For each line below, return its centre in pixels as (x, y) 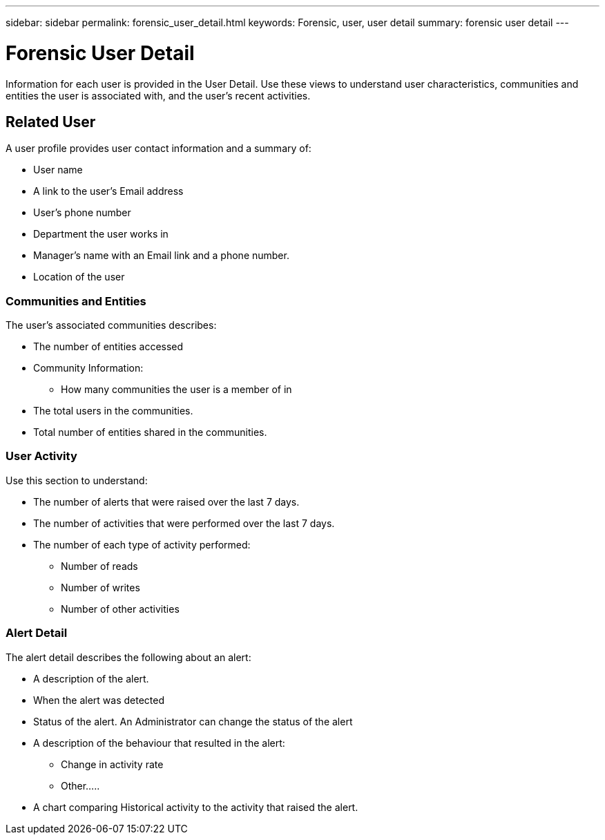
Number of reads (99, 566)
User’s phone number (82, 213)
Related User (51, 122)
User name (58, 170)
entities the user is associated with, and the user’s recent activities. (158, 95)
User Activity (41, 456)
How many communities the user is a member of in (176, 390)
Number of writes (100, 587)
